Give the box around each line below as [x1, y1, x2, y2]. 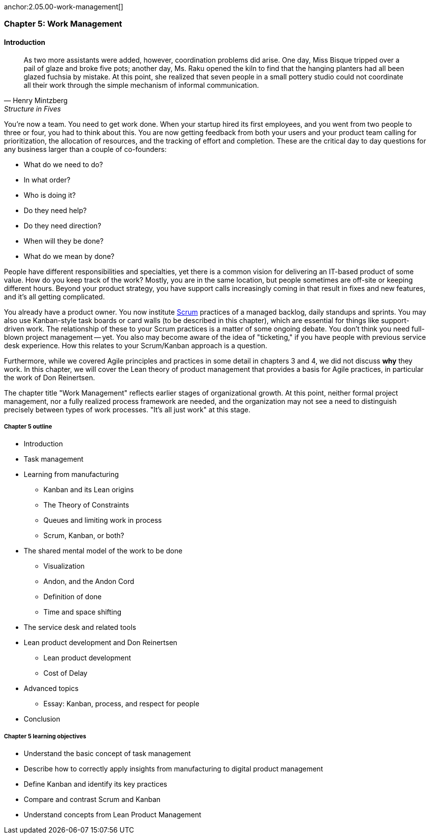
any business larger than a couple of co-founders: [4, 145, 167, 153]
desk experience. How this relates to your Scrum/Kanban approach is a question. [4, 341, 267, 350]
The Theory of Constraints [43, 501, 129, 510]
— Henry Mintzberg [4, 96, 68, 105]
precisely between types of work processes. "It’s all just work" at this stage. [4, 405, 251, 414]
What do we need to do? [24, 160, 103, 169]
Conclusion [24, 715, 61, 724]
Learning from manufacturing [24, 470, 119, 479]
